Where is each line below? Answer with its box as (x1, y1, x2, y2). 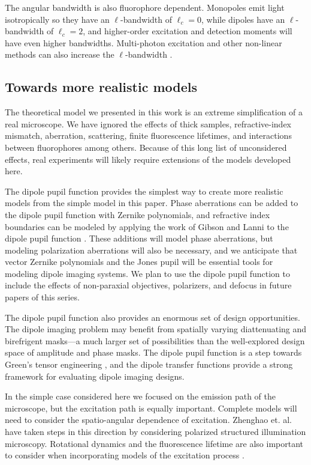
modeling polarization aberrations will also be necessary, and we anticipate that (5, 243, 298, 256)
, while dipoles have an (201, 13, 285, 25)
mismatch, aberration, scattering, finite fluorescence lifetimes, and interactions (5, 129, 292, 142)
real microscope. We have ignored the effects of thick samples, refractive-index (5, 117, 292, 130)
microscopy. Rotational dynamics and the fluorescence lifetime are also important (5, 437, 304, 449)
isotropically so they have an (5, 13, 110, 25)
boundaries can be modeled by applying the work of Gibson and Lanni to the (5, 220, 289, 232)
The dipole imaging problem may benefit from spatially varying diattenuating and (5, 323, 307, 335)
